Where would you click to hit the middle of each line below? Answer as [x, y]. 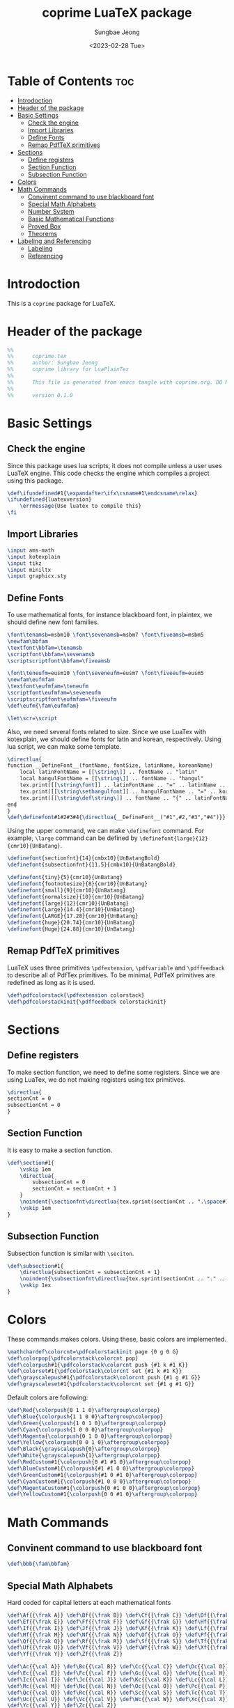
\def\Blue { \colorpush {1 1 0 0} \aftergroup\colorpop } [85, 1416]
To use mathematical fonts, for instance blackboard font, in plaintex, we [110, 615]
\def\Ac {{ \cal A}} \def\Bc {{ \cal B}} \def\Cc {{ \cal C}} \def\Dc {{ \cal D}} [118, 1667]
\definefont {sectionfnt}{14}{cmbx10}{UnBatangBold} [84, 858]
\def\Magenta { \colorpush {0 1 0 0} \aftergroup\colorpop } [90, 1436]
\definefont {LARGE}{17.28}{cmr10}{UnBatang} [73, 916]
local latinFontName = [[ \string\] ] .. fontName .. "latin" [109, 772]
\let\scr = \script [32, 718]
